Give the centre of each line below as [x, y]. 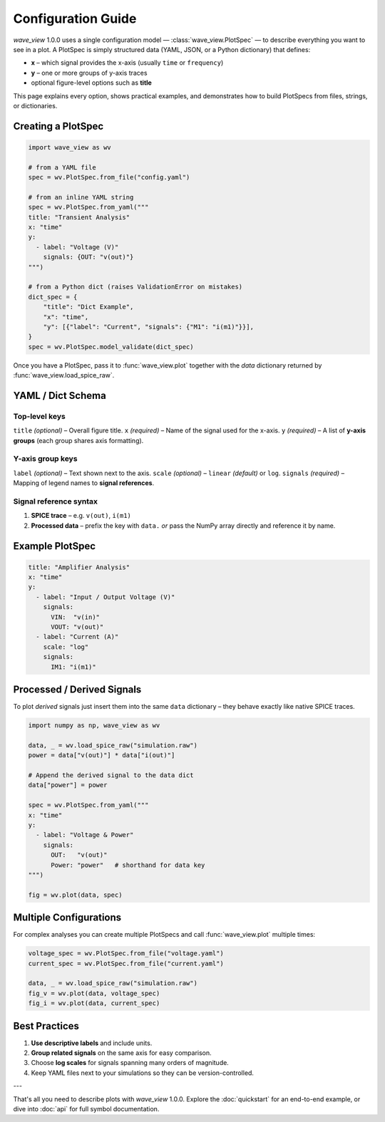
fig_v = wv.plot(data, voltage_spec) [94, 993]
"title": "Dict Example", [88, 307]
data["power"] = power [68, 785]
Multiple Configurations [67, 918]
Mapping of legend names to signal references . [84, 483]
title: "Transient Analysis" [79, 217]
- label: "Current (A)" [77, 637]
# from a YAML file [62, 167]
